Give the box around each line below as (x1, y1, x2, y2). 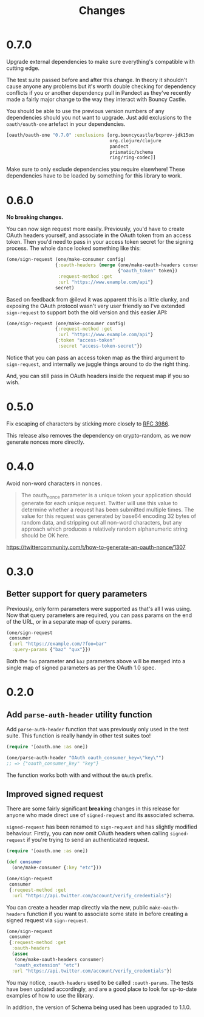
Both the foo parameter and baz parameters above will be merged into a (6, 658, 186, 665)
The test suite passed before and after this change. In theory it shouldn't (6, 76, 188, 83)
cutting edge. (6, 64, 40, 72)
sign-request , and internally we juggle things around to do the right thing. (6, 360, 190, 368)
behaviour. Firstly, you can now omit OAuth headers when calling (6, 830, 169, 837)
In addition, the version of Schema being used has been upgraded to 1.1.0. (6, 1004, 191, 1011)
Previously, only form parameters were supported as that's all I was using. (6, 605, 192, 612)
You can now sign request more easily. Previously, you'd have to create (6, 226, 185, 233)
